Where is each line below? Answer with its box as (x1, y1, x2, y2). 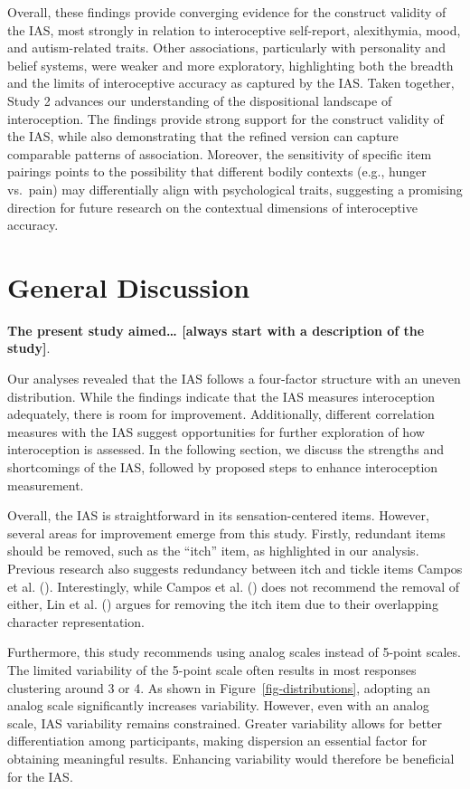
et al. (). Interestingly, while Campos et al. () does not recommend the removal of (7, 576, 460, 595)
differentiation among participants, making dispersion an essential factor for (7, 731, 428, 750)
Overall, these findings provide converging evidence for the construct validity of (7, 3, 446, 21)
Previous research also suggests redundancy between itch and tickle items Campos (7, 558, 463, 577)
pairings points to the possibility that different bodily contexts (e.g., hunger (7, 162, 427, 181)
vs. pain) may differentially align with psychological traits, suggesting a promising (7, 179, 463, 198)
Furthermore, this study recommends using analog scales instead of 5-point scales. (7, 642, 461, 661)
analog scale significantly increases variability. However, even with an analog (7, 696, 429, 715)
